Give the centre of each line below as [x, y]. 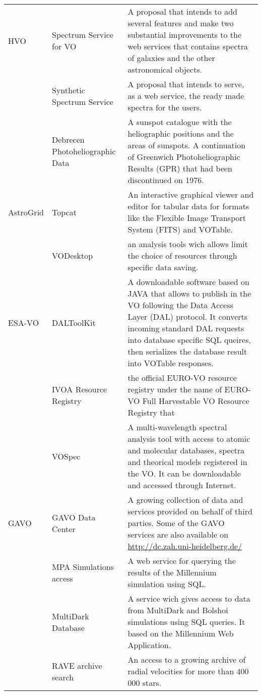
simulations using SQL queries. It [186, 622]
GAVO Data [74, 517]
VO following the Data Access [181, 305]
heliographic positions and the [181, 133]
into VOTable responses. [171, 363]
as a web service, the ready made [186, 96]
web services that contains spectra [188, 46]
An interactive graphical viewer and [191, 194]
